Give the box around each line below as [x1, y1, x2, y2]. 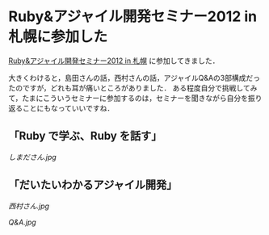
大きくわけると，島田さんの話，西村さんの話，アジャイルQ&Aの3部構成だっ [8, 73, 261, 82]
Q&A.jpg [8, 217, 36, 227]
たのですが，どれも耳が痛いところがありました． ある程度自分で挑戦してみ [8, 82, 258, 93]
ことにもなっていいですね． [22, 103, 115, 113]
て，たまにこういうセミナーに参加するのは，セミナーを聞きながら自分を [8, 93, 249, 103]
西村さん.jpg [8, 201, 50, 211]
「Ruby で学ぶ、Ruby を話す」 [8, 129, 162, 143]
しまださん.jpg [8, 152, 57, 162]
